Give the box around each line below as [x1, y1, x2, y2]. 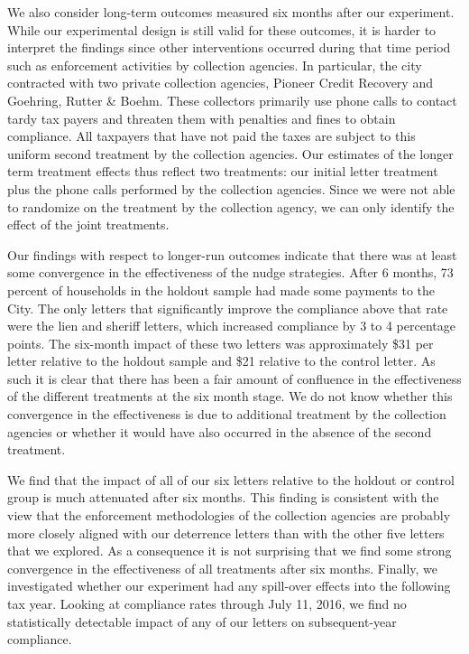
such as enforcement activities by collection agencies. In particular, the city [7, 55, 422, 74]
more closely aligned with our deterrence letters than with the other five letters [7, 523, 445, 542]
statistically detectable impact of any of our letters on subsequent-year [7, 612, 397, 631]
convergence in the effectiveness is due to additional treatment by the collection [7, 405, 446, 424]
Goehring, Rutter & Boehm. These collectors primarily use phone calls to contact [7, 90, 457, 109]
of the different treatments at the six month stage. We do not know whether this [7, 387, 453, 406]
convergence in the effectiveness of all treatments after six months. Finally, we [7, 558, 438, 577]
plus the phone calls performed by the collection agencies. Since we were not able [7, 179, 455, 198]
